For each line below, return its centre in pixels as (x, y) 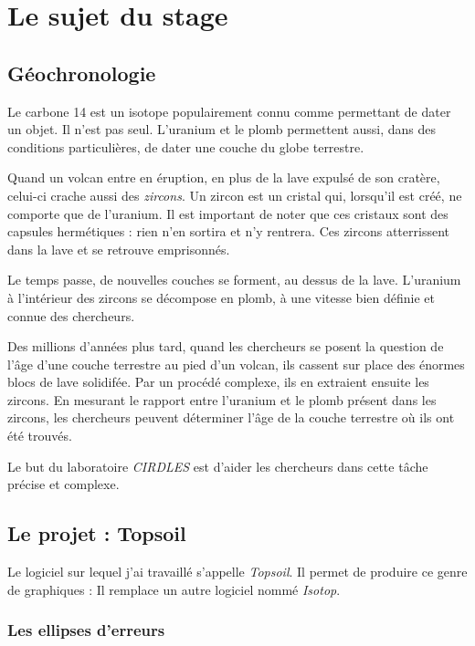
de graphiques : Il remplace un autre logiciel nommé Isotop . (174, 589)
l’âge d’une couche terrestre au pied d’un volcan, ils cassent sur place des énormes (236, 364)
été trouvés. (40, 436)
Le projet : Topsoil (97, 533)
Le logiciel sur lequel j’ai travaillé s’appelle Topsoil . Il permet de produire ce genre (237, 572)
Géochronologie (82, 73)
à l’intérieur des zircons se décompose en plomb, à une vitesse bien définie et (221, 297)
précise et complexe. (63, 484)
